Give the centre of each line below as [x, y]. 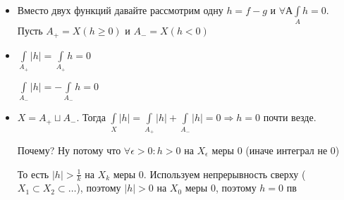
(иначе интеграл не [287, 150]
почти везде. [290, 117]
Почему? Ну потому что [69, 150]
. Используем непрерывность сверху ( [225, 174]
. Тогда [91, 117]
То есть [33, 174]
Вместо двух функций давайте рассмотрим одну [120, 10]
